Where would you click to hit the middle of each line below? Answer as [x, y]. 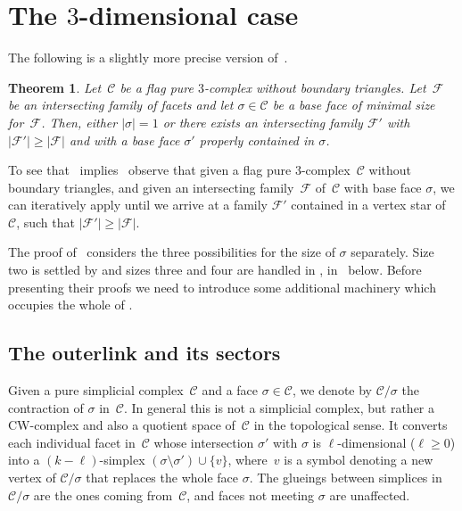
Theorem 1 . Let [55, 87]
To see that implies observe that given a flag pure [150, 170]
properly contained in [257, 140]
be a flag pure [157, 87]
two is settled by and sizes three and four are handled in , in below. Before [215, 270]
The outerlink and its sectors [144, 353]
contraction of [46, 407]
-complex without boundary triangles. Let [315, 87]
